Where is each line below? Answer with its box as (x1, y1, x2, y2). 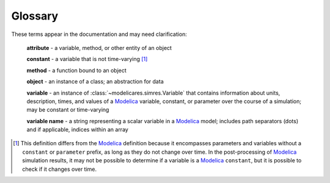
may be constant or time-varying (26, 106, 109, 113)
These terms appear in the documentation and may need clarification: (11, 30, 188, 38)
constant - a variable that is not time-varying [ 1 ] (26, 56, 148, 63)
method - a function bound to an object (26, 66, 127, 74)
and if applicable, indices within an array (26, 126, 128, 134)
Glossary (11, 9, 59, 23)
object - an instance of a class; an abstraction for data (26, 78, 164, 85)
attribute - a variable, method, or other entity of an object (26, 44, 172, 51)
